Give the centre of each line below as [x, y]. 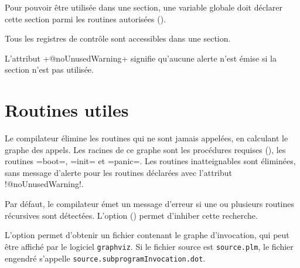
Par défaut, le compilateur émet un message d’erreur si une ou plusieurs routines [150, 204]
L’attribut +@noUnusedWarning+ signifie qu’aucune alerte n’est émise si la [141, 58]
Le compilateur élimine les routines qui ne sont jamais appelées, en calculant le [146, 138]
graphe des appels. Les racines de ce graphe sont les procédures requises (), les [145, 149]
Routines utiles [67, 110]
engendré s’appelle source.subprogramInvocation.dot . [105, 258]
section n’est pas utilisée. [49, 69]
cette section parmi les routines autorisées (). [86, 18]
